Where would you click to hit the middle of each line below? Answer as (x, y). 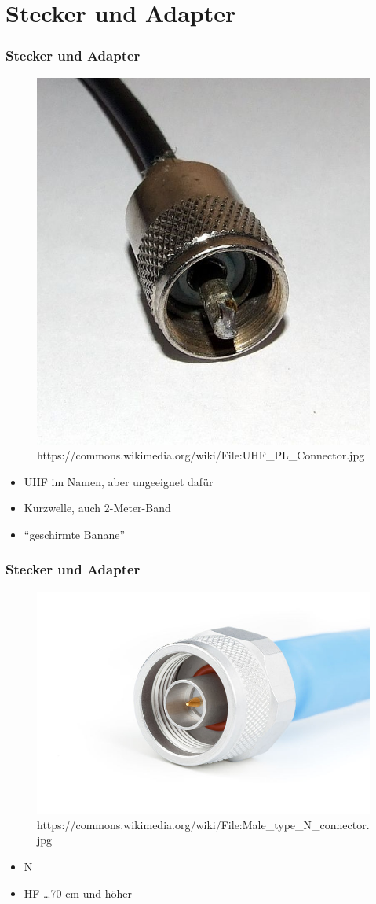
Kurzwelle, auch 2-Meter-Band (97, 508)
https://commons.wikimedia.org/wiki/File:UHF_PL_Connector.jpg (201, 455)
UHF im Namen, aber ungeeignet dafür (119, 481)
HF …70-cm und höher (78, 893)
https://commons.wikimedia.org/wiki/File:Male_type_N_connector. (203, 824)
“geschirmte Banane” (75, 534)
